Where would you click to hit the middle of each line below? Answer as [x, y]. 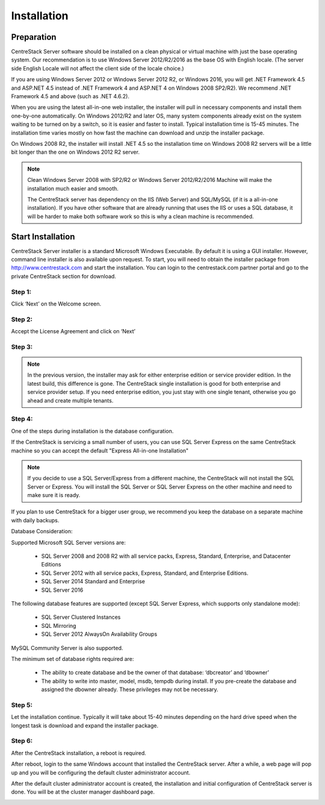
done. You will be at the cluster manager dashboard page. [83, 792]
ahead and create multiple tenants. [70, 400]
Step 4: [22, 419]
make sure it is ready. [54, 495]
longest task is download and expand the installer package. [85, 725]
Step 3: [22, 346]
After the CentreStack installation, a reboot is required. [79, 753]
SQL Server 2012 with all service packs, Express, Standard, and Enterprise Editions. [145, 573]
